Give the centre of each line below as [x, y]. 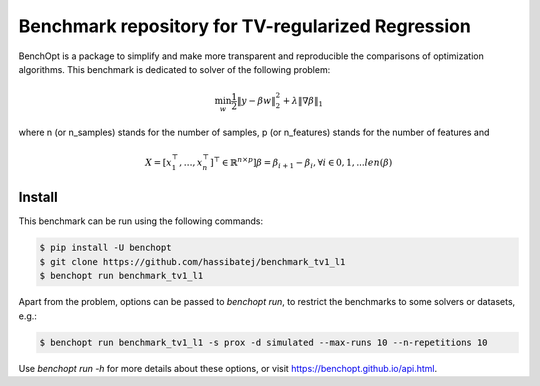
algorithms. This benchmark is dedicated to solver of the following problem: [174, 69]
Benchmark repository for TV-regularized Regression [245, 26]
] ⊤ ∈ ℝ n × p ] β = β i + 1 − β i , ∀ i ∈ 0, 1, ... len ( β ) [301, 162]
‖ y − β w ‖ [256, 101]
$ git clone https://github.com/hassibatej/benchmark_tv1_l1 [192, 261]
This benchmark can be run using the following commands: [141, 221]
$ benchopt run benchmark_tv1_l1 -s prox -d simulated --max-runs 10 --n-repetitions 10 [264, 342]
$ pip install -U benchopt [105, 248]
